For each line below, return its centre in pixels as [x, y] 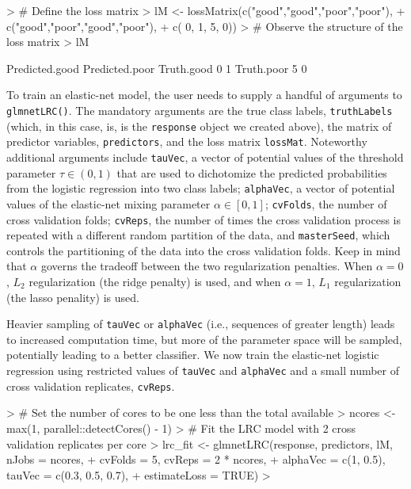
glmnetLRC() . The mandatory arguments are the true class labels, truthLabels [200, 110]
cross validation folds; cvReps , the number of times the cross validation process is [204, 219]
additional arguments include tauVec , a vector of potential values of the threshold [205, 157]
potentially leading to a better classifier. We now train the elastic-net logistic [193, 355]
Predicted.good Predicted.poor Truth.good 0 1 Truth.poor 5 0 [157, 68]
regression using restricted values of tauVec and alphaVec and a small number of [203, 371]
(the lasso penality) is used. [73, 297]
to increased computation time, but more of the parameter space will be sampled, [204, 339]
